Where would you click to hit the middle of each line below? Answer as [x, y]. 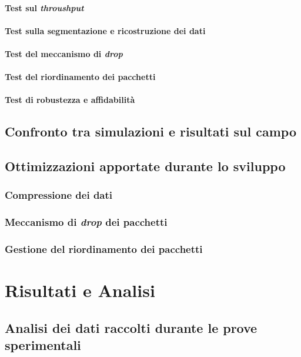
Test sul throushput [44, 7]
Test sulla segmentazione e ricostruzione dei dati [105, 30]
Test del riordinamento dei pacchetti [80, 77]
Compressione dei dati [59, 195]
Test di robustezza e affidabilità [70, 100]
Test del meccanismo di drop [64, 53]
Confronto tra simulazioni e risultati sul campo [151, 131]
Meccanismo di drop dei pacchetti [86, 222]
